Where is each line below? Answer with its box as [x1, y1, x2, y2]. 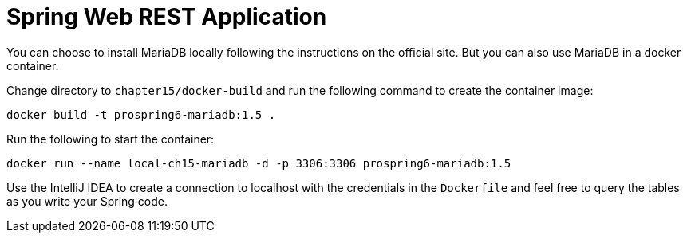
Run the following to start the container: [6, 131, 215, 146]
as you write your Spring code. [6, 194, 168, 208]
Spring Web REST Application [6, 3, 327, 30]
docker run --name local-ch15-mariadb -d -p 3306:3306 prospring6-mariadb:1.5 [6, 156, 511, 170]
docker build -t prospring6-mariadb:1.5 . [6, 108, 276, 121]
